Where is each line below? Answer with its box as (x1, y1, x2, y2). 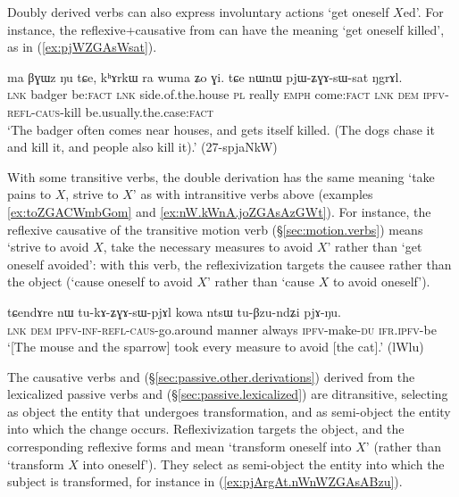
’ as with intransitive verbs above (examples (132, 185, 373, 203)
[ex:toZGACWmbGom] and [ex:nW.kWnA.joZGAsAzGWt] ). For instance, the (7, 202, 431, 220)
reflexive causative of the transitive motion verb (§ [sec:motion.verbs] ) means (7, 220, 423, 238)
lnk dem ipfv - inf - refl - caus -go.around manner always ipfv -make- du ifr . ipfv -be (7, 319, 437, 338)
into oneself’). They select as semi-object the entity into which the (82, 454, 445, 473)
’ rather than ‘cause (207, 272, 315, 291)
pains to (7, 185, 52, 203)
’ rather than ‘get (327, 237, 422, 256)
